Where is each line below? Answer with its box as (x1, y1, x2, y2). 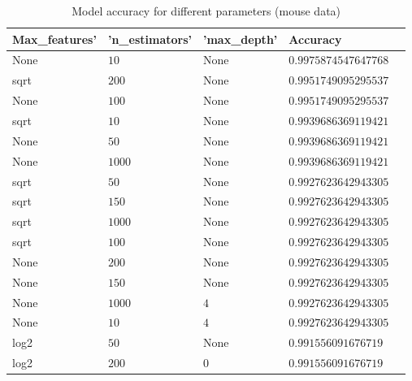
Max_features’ (12, 30, 97, 47)
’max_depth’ (202, 30, 278, 47)
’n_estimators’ (107, 30, 192, 47)
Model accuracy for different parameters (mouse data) (72, 2, 341, 19)
